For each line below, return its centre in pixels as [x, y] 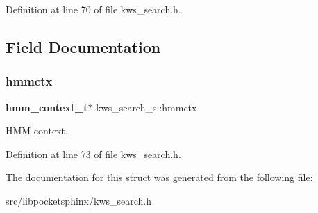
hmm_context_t [47, 107]
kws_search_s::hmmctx [147, 107]
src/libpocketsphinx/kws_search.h [79, 200]
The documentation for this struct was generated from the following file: [159, 177]
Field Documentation [83, 46]
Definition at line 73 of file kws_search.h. [93, 153]
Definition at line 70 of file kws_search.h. [93, 9]
